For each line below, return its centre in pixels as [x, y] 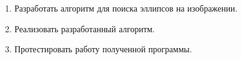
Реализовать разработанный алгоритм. [85, 28]
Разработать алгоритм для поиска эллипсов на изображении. [126, 8]
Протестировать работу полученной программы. [103, 49]
